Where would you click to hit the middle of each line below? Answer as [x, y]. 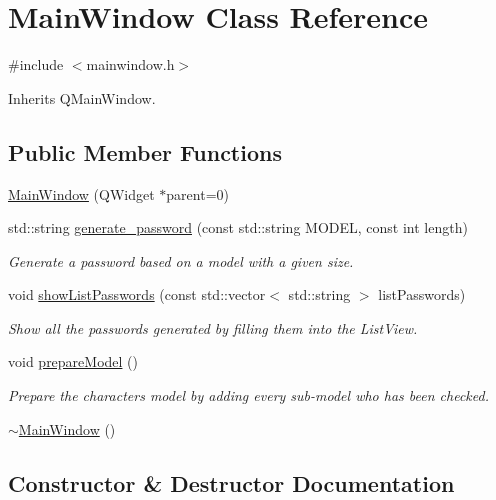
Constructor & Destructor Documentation [231, 482]
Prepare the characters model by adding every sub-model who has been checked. [248, 395]
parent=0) [197, 193]
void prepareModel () [73, 361]
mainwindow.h [130, 64]
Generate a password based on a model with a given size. [181, 260]
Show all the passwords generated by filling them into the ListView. [213, 327]
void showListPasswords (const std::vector [137, 294]
